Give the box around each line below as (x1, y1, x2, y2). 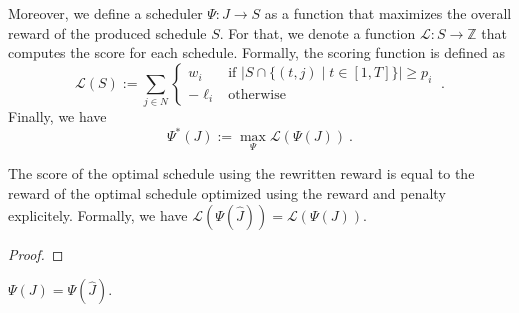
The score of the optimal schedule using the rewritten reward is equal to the (8, 163, 475, 184)
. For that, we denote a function (219, 22, 416, 43)
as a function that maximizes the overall (264, 3, 512, 23)
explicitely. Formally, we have (8, 204, 188, 225)
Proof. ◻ (8, 243, 64, 264)
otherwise (228, 87, 286, 102)
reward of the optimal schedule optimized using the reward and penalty (8, 183, 446, 204)
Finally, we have (8, 106, 107, 127)
